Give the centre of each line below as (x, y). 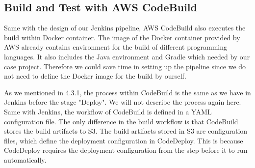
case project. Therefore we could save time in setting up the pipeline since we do (125, 66)
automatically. (25, 159)
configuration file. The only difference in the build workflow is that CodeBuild (121, 121)
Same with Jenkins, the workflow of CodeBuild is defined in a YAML (108, 111)
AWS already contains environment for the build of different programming (115, 47)
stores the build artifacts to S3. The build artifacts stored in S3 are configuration (126, 131)
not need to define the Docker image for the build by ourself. (95, 76)
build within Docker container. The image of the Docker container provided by (122, 37)
